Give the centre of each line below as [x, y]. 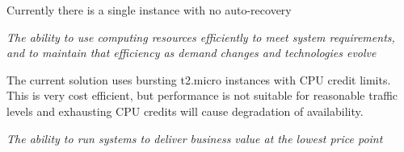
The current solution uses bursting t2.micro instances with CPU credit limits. [199, 79]
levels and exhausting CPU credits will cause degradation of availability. [185, 111]
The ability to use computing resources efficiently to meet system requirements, [201, 37]
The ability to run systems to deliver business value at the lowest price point [195, 138]
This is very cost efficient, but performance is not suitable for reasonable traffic [202, 95]
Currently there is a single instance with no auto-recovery [149, 10]
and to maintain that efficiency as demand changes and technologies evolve [191, 53]
